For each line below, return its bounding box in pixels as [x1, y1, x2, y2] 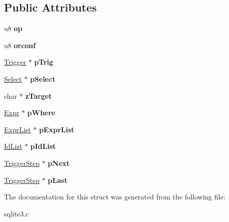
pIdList [30, 141, 56, 151]
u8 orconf [4, 40, 36, 50]
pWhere [27, 107, 55, 118]
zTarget [25, 90, 52, 101]
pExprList [39, 124, 74, 134]
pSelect [30, 73, 55, 84]
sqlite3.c [4, 208, 29, 218]
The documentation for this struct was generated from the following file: [4, 191, 225, 202]
